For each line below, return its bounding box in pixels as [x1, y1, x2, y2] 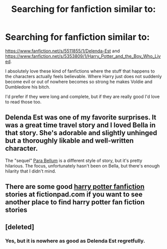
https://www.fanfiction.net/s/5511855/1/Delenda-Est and [5, 48, 120, 54]
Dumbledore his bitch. [5, 83, 51, 90]
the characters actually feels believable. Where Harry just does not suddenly [5, 73, 162, 79]
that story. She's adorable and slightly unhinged [5, 129, 158, 137]
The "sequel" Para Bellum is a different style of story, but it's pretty [5, 158, 143, 164]
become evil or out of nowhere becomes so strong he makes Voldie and [5, 79, 153, 84]
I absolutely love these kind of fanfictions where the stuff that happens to [5, 68, 155, 74]
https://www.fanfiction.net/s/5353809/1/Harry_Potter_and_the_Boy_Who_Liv [5, 53, 161, 59]
